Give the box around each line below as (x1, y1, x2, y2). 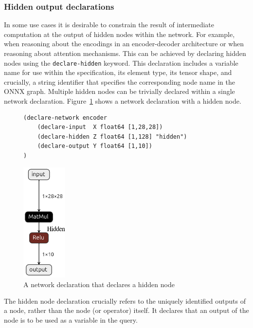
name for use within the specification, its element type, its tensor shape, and (4, 67, 232, 77)
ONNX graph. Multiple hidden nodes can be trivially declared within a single (4, 86, 235, 96)
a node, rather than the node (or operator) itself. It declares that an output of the (4, 305, 249, 315)
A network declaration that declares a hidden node (23, 279, 175, 289)
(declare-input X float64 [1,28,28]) (37, 124, 163, 131)
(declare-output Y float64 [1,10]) (37, 143, 152, 150)
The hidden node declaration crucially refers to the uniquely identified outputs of (4, 295, 246, 306)
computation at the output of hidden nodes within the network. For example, (4, 29, 235, 39)
